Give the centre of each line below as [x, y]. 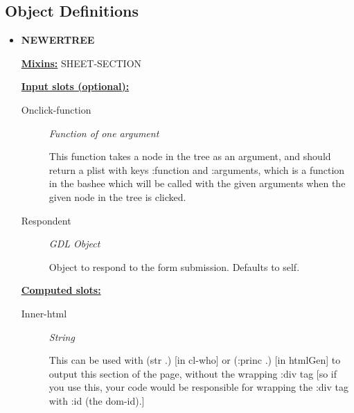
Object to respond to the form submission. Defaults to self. [174, 266]
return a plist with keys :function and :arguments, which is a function [197, 169]
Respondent [46, 220]
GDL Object [74, 244]
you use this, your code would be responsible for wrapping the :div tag [198, 387]
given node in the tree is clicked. [117, 196]
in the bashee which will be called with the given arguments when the [197, 183]
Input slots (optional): [75, 86]
